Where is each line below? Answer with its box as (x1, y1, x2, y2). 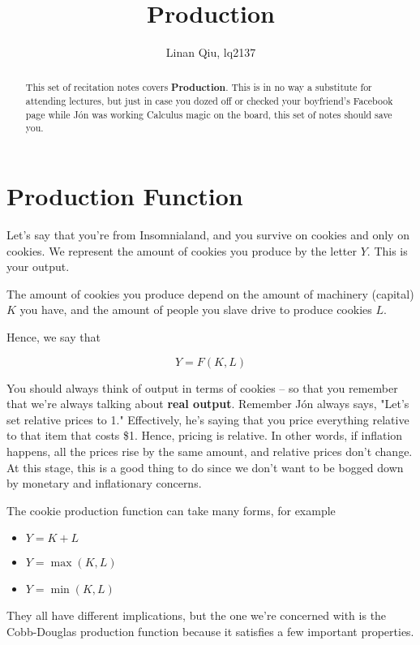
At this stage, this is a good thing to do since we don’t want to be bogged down (6, 458, 404, 475)
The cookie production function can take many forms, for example (6, 501, 336, 518)
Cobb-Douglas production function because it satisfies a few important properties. (6, 622, 414, 639)
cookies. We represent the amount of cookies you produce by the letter (6, 242, 358, 259)
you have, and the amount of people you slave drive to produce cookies (19, 301, 372, 318)
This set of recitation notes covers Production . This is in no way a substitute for (25, 80, 372, 94)
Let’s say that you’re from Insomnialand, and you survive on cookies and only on (6, 226, 409, 243)
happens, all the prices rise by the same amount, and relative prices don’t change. (6, 443, 413, 460)
